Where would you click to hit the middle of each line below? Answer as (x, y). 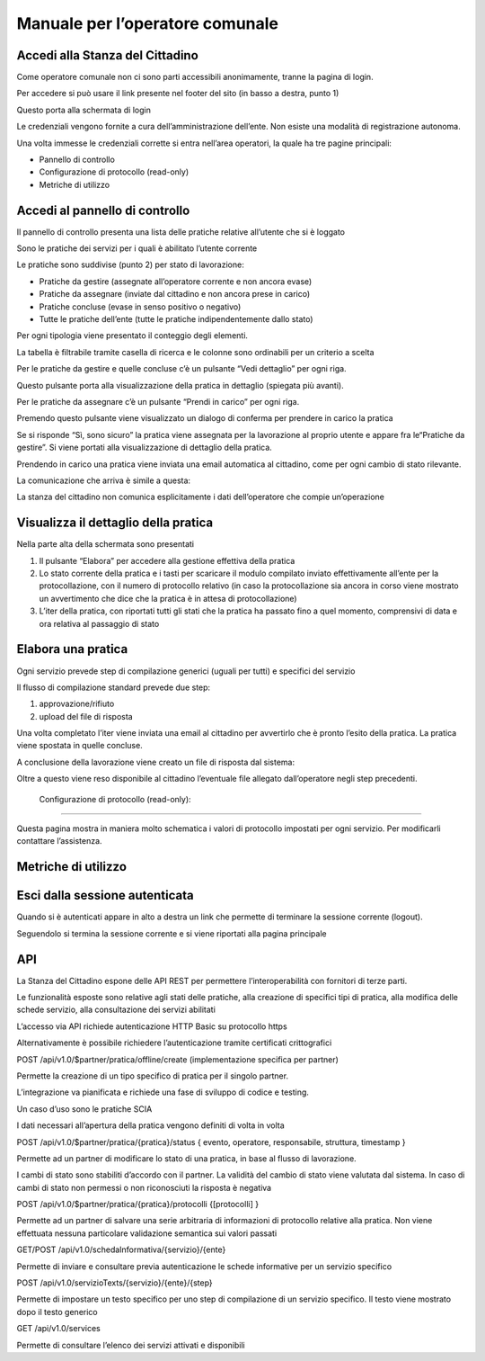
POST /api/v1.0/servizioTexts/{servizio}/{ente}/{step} (115, 1283)
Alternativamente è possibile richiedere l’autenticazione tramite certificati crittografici (174, 1043)
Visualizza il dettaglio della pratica (115, 523)
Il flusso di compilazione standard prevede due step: (114, 687)
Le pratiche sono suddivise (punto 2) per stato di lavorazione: (130, 264)
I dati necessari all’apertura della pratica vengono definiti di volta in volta (150, 1125)
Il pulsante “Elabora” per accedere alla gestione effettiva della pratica (167, 560)
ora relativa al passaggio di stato (99, 623)
